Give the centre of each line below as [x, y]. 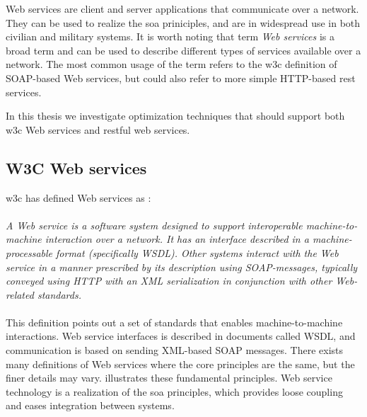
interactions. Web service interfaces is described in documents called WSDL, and [181, 336]
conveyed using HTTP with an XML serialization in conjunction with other [169, 281]
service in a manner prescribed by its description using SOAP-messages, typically [182, 267]
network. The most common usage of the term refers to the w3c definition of [171, 64]
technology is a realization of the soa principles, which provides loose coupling [174, 391]
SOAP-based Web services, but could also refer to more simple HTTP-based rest [181, 78]
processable [29, 252]
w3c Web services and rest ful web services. [98, 129]
